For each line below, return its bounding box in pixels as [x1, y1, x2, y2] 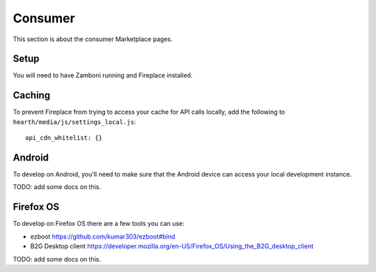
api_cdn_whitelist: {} [25, 134, 103, 142]
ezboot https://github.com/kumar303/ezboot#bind [30, 232, 175, 241]
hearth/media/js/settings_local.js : [13, 117, 136, 126]
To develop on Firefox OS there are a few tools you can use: [13, 220, 185, 228]
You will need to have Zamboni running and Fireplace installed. [13, 71, 193, 80]
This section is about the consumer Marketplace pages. [13, 35, 173, 43]
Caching [13, 89, 51, 101]
